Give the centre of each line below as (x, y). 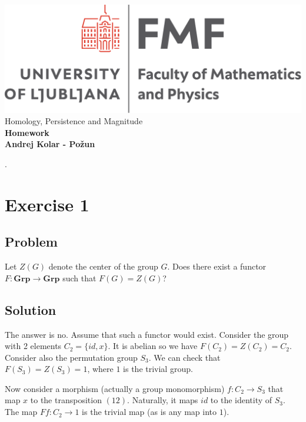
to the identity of (241, 400)
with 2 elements (33, 346)
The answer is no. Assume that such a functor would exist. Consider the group (147, 334)
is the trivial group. (158, 369)
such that (79, 278)
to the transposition (66, 400)
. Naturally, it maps (163, 400)
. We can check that (184, 357)
